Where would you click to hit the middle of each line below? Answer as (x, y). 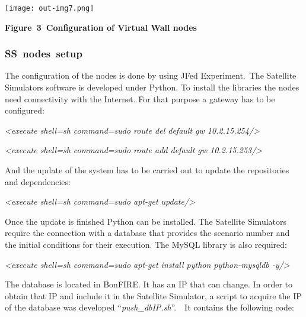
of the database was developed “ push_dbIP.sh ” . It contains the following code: (149, 307)
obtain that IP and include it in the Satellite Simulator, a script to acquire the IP (153, 295)
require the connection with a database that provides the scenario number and (147, 233)
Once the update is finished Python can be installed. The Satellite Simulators (146, 221)
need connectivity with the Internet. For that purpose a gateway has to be (140, 98)
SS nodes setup (44, 54)
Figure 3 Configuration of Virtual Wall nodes (101, 27)
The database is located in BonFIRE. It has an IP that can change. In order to (149, 284)
